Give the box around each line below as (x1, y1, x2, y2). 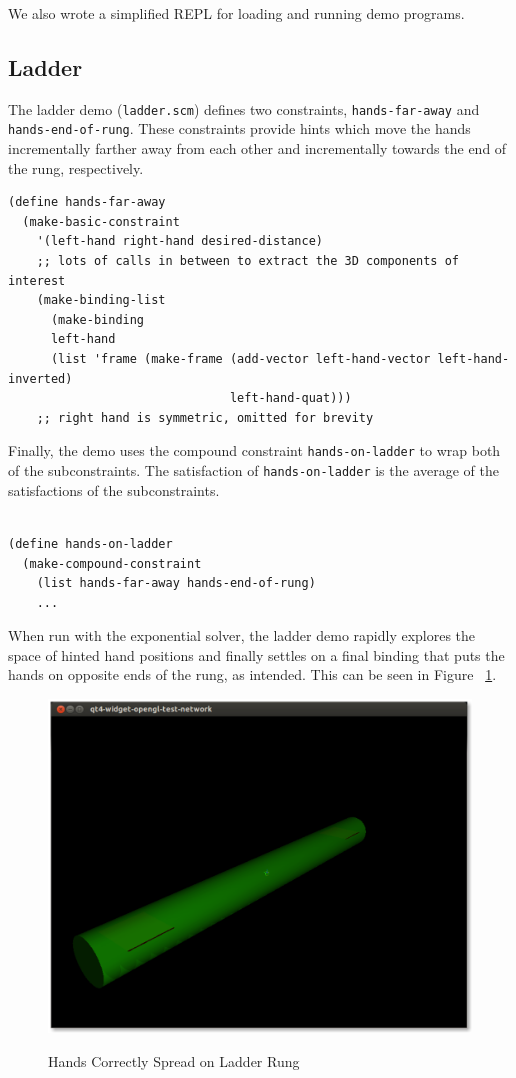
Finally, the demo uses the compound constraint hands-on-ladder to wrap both (8, 440, 501, 461)
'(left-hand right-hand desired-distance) (36, 234, 323, 249)
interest (8, 273, 66, 288)
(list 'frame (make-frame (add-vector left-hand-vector (50, 352, 431, 367)
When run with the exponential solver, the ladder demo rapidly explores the (8, 625, 476, 646)
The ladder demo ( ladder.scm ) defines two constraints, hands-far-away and (8, 98, 480, 119)
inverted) (8, 371, 73, 386)
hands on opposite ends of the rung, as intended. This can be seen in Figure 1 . (8, 664, 497, 685)
